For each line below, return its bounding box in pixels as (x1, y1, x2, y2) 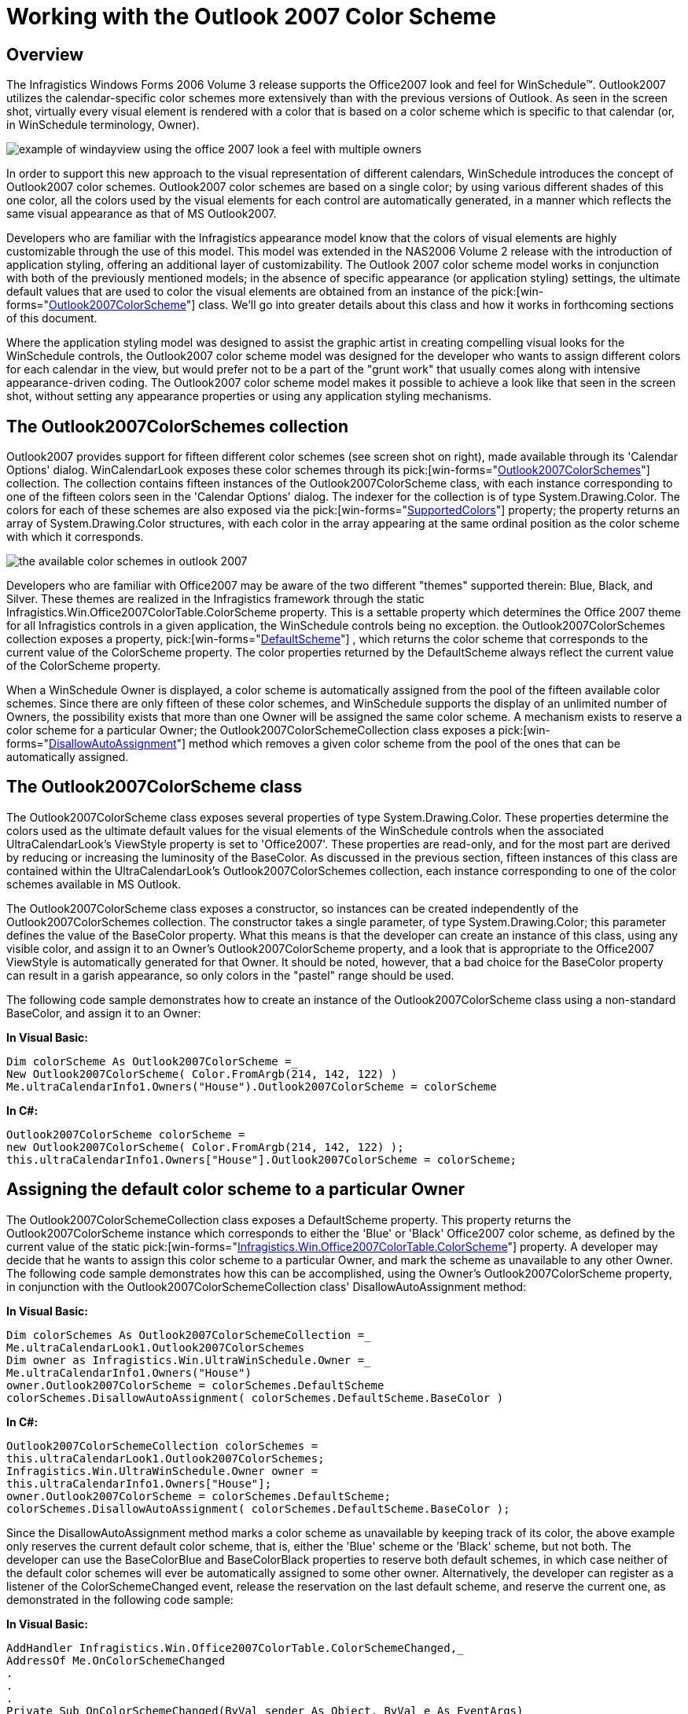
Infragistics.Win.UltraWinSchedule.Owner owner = (6, 1464, 318, 1477)
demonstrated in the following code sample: (6, 1592, 234, 1606)
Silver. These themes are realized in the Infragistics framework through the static (6, 592, 425, 606)
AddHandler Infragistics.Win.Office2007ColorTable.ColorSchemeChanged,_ (6, 1641, 464, 1654)
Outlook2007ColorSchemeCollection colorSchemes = (6, 1439, 318, 1452)
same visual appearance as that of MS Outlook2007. (6, 207, 277, 221)
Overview (6, 44, 84, 64)
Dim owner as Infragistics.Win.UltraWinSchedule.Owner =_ (6, 1353, 371, 1366)
